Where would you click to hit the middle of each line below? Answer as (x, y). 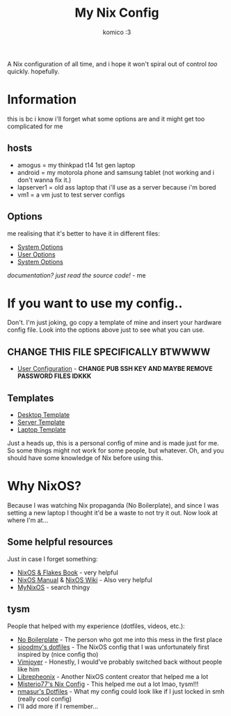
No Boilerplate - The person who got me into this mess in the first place (120, 639)
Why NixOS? (45, 486)
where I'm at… (28, 520)
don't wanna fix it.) (44, 180)
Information (42, 100)
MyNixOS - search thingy (54, 587)
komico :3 (117, 32)
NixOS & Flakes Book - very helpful (67, 572)
